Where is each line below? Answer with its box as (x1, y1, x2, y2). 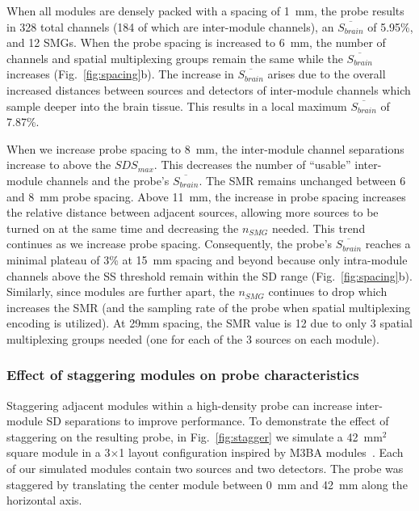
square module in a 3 (6, 444, 111, 461)
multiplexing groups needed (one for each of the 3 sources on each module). (6, 330, 379, 347)
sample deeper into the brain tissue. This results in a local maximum (6, 97, 347, 114)
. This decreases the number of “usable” (153, 156, 351, 173)
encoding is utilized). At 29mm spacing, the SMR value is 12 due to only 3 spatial (6, 315, 413, 332)
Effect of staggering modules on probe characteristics (6, 365, 359, 385)
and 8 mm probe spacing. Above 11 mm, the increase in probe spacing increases (6, 188, 406, 205)
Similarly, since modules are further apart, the (6, 283, 235, 300)
